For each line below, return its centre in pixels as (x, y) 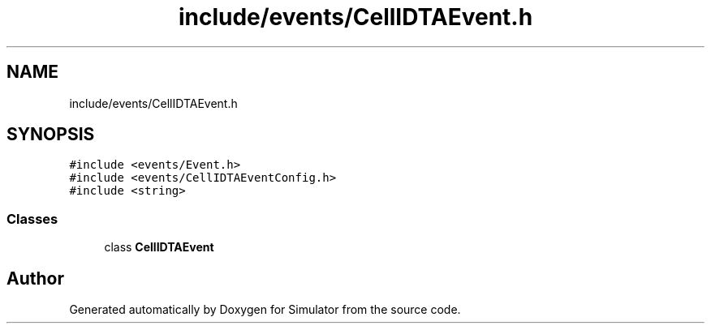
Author (35, 278)
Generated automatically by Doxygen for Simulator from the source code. (265, 310)
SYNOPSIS (51, 135)
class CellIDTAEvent (159, 247)
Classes (32, 219)
